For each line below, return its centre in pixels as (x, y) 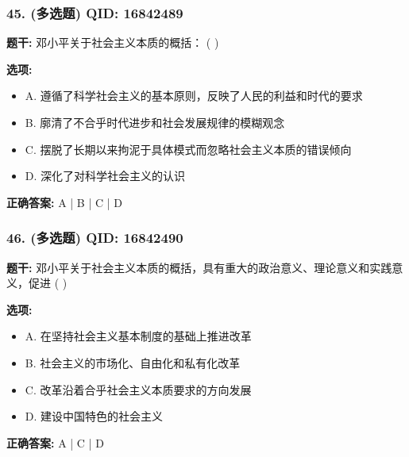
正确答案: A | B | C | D (64, 202)
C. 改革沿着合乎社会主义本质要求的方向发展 (138, 389)
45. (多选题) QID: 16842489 (95, 12)
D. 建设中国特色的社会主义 (94, 416)
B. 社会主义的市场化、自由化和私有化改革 (133, 362)
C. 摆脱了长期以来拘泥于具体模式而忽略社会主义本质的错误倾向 (188, 149)
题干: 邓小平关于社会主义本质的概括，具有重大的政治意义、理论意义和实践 (199, 267)
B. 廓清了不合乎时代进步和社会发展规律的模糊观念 (155, 122)
